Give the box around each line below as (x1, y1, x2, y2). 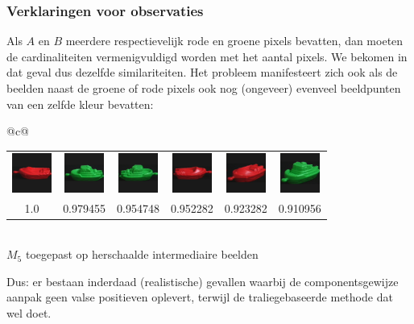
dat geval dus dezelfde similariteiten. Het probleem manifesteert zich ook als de (6, 64, 398, 81)
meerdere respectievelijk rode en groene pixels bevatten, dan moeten (65, 32, 404, 49)
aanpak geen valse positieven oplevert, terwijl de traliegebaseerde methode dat (6, 289, 393, 305)
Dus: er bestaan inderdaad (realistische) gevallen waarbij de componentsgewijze (6, 272, 399, 289)
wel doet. (6, 304, 52, 321)
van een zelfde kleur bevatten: (6, 95, 154, 112)
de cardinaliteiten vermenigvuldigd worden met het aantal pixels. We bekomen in (6, 48, 408, 64)
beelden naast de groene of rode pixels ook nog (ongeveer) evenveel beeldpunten (6, 80, 401, 96)
